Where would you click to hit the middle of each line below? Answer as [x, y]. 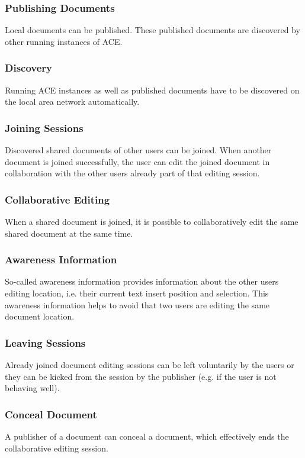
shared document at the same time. [69, 233]
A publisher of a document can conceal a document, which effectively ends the [147, 436]
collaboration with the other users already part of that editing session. [132, 173]
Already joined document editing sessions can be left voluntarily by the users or [150, 365]
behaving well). [32, 388]
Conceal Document [51, 414]
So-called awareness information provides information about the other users [142, 281]
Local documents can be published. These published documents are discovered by [152, 30]
